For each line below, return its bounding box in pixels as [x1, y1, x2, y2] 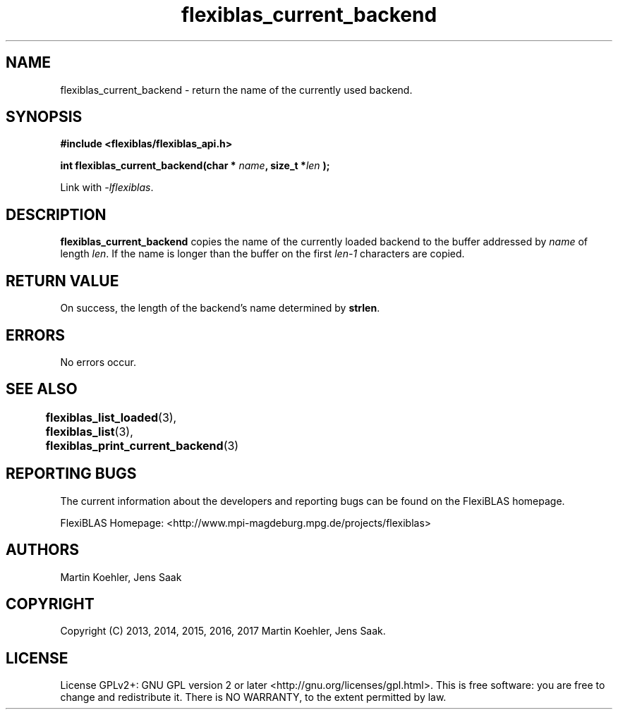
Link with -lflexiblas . [60, 181, 154, 194]
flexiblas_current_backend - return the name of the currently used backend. [60, 83, 413, 96]
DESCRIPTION [6, 205, 107, 224]
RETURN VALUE [6, 271, 119, 290]
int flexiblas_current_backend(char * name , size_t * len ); [60, 159, 330, 172]
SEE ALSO [6, 380, 78, 398]
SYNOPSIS [6, 108, 83, 126]
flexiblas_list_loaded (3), [45, 410, 177, 424]
